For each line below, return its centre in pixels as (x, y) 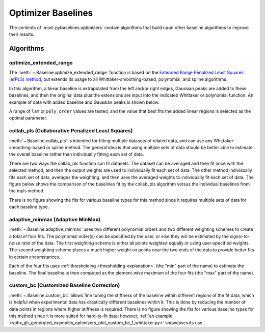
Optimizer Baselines (51, 13)
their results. (22, 34)
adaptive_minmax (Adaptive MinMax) (55, 219)
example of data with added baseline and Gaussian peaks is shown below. (84, 102)
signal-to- (240, 236)
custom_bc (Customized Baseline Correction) (65, 285)
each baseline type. (29, 207)
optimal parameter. (28, 118)
